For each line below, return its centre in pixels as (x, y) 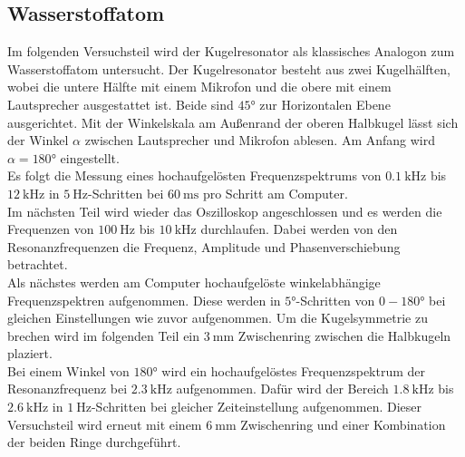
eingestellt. (90, 157)
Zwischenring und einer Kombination (343, 424)
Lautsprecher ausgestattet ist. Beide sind (121, 104)
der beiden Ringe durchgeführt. (94, 442)
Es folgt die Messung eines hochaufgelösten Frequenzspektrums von (194, 175)
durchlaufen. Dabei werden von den (299, 229)
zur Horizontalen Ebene (325, 104)
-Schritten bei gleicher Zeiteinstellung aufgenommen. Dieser (257, 407)
